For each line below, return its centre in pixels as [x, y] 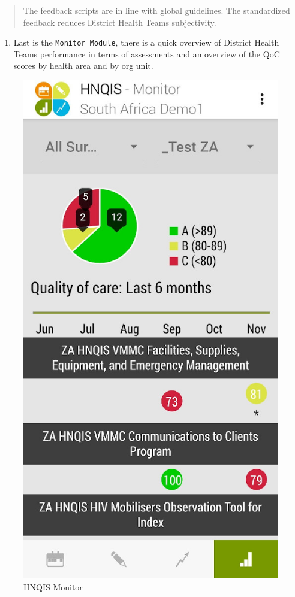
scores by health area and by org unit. [83, 66]
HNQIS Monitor [53, 587]
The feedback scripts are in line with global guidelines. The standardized [156, 10]
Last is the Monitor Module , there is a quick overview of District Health [146, 42]
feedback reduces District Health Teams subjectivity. [120, 22]
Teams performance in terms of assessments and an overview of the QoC [147, 54]
